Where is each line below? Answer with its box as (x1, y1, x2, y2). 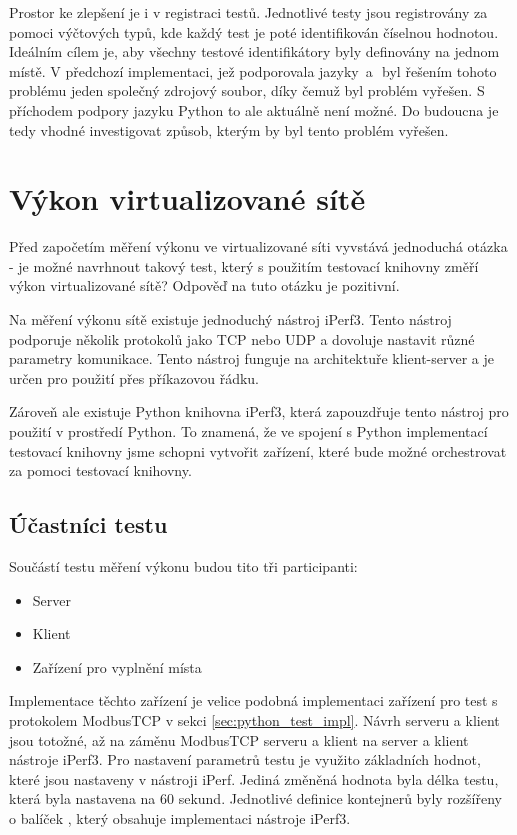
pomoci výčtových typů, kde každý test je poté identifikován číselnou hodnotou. (9, 21, 499, 42)
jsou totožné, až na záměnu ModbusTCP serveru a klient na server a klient (9, 729, 469, 750)
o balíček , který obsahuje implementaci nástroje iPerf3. (9, 807, 351, 828)
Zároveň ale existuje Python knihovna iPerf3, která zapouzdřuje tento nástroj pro (9, 401, 509, 422)
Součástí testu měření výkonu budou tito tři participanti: (9, 556, 358, 577)
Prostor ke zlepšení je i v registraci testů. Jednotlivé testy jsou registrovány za (9, 2, 488, 22)
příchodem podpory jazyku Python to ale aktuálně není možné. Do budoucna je (9, 99, 499, 120)
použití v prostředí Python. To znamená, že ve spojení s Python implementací (9, 421, 488, 442)
